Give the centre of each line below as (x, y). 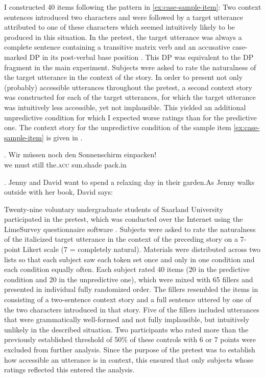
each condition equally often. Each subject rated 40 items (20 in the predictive (127, 269)
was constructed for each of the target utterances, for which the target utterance (130, 97)
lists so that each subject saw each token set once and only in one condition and (129, 259)
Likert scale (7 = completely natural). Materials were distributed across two (142, 249)
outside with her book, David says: (58, 192)
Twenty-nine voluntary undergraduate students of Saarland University (114, 209)
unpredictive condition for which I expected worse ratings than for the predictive (130, 117)
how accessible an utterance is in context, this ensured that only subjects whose (129, 359)
